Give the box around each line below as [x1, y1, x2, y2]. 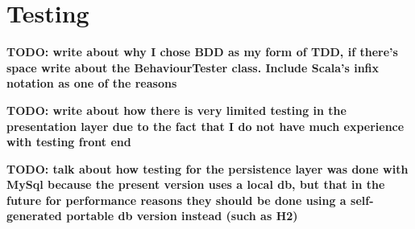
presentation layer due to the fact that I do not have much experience [6, 117, 405, 134]
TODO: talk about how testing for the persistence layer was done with [6, 160, 409, 177]
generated [6, 207, 62, 224]
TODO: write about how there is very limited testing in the [6, 101, 347, 118]
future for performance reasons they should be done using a [6, 191, 347, 208]
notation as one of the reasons [6, 75, 177, 92]
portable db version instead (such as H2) [66, 207, 298, 224]
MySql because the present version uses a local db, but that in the [6, 176, 385, 193]
